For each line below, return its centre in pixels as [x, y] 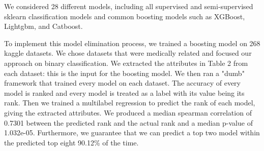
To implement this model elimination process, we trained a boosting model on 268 [132, 43]
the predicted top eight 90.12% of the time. [71, 142]
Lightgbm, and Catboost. [43, 26]
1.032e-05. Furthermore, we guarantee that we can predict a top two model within [132, 133]
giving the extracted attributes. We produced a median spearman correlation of [128, 112]
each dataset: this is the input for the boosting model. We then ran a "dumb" [124, 73]
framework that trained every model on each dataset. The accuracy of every [122, 83]
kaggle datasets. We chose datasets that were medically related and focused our [128, 53]
